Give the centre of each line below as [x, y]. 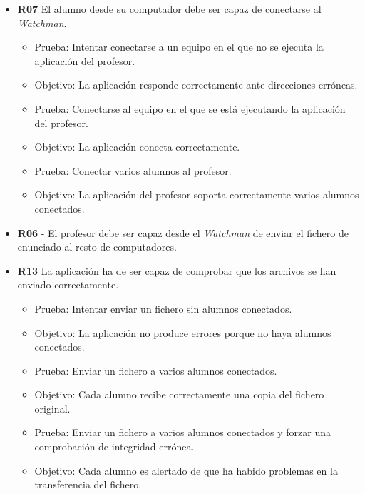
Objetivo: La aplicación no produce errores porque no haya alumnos [183, 332]
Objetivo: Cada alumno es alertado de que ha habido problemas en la [186, 470]
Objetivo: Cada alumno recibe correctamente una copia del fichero [179, 394]
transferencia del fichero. [88, 484]
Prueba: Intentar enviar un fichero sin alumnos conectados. [163, 308]
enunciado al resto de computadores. [97, 247]
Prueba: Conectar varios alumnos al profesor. [133, 170]
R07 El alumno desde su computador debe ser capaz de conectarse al [169, 9]
